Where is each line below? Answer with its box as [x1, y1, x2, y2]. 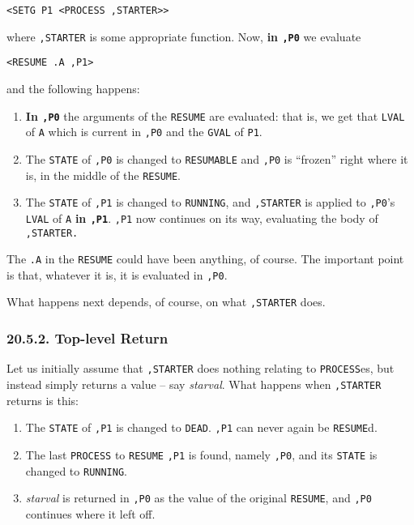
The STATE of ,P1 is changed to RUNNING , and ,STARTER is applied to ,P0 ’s [25, 194, 395, 211]
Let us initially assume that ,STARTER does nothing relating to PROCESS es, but [6, 360, 395, 377]
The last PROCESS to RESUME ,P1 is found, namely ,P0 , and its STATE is [25, 446, 378, 463]
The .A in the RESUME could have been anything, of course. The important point [6, 250, 404, 267]
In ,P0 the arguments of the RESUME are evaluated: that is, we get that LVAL [25, 107, 405, 124]
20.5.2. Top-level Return [6, 328, 169, 348]
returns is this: [6, 391, 79, 408]
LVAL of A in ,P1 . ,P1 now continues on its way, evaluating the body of [25, 209, 378, 226]
